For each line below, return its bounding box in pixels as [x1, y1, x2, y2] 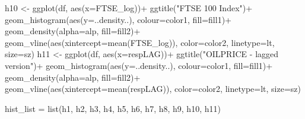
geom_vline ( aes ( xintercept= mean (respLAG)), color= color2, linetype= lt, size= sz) [5, 82, 301, 95]
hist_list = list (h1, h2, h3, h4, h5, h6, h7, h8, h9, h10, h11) [5, 102, 221, 114]
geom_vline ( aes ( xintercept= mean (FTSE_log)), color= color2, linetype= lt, [5, 36, 275, 48]
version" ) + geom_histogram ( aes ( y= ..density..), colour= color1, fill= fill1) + [5, 59, 273, 71]
